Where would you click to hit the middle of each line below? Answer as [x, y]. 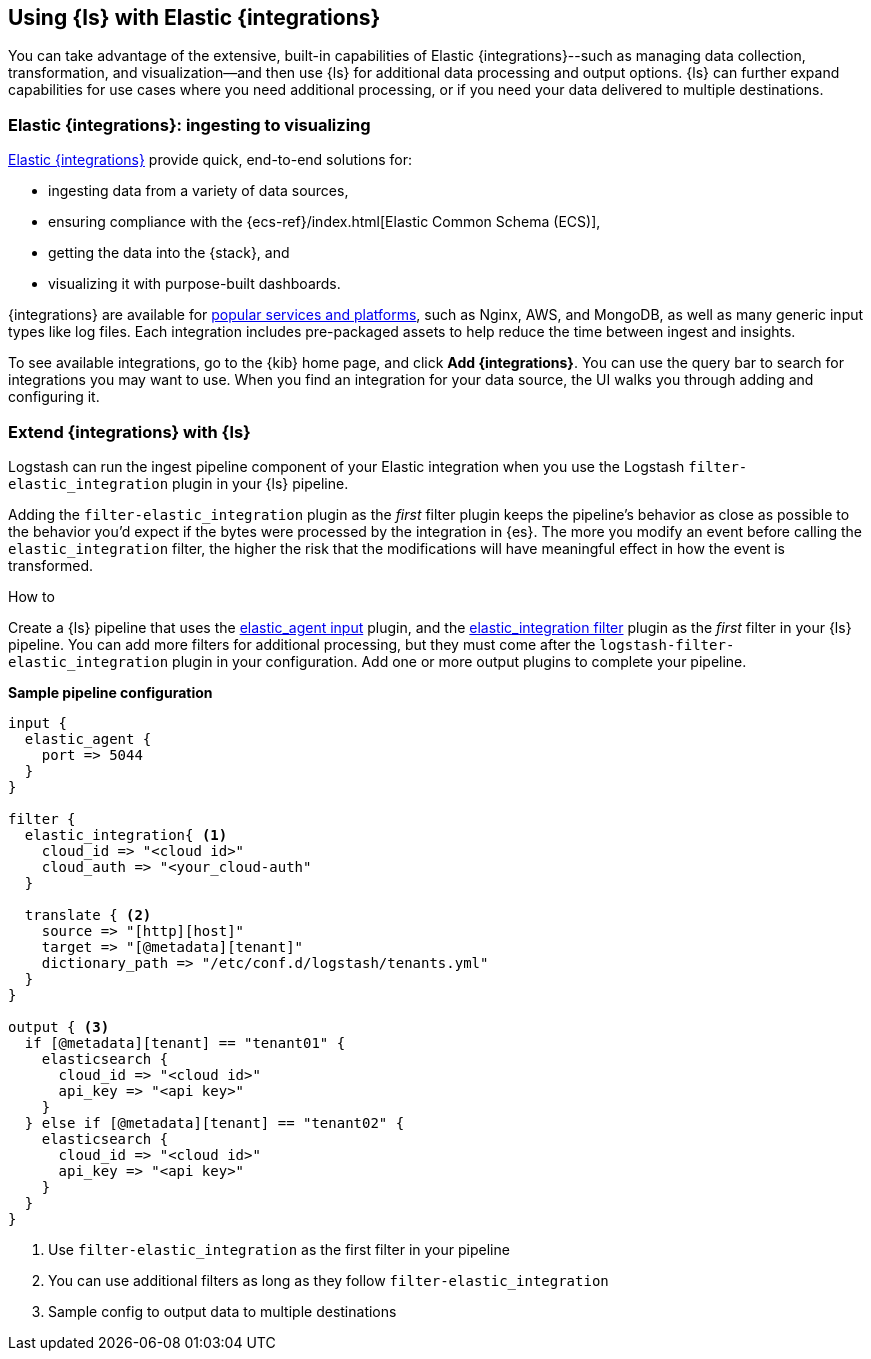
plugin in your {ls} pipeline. [260, 483]
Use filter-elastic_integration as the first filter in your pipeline [279, 1249]
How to [31, 596]
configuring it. [54, 397]
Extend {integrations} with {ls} [129, 431]
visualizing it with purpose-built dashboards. [194, 284]
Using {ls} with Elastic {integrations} [194, 17]
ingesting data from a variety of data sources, [198, 191]
